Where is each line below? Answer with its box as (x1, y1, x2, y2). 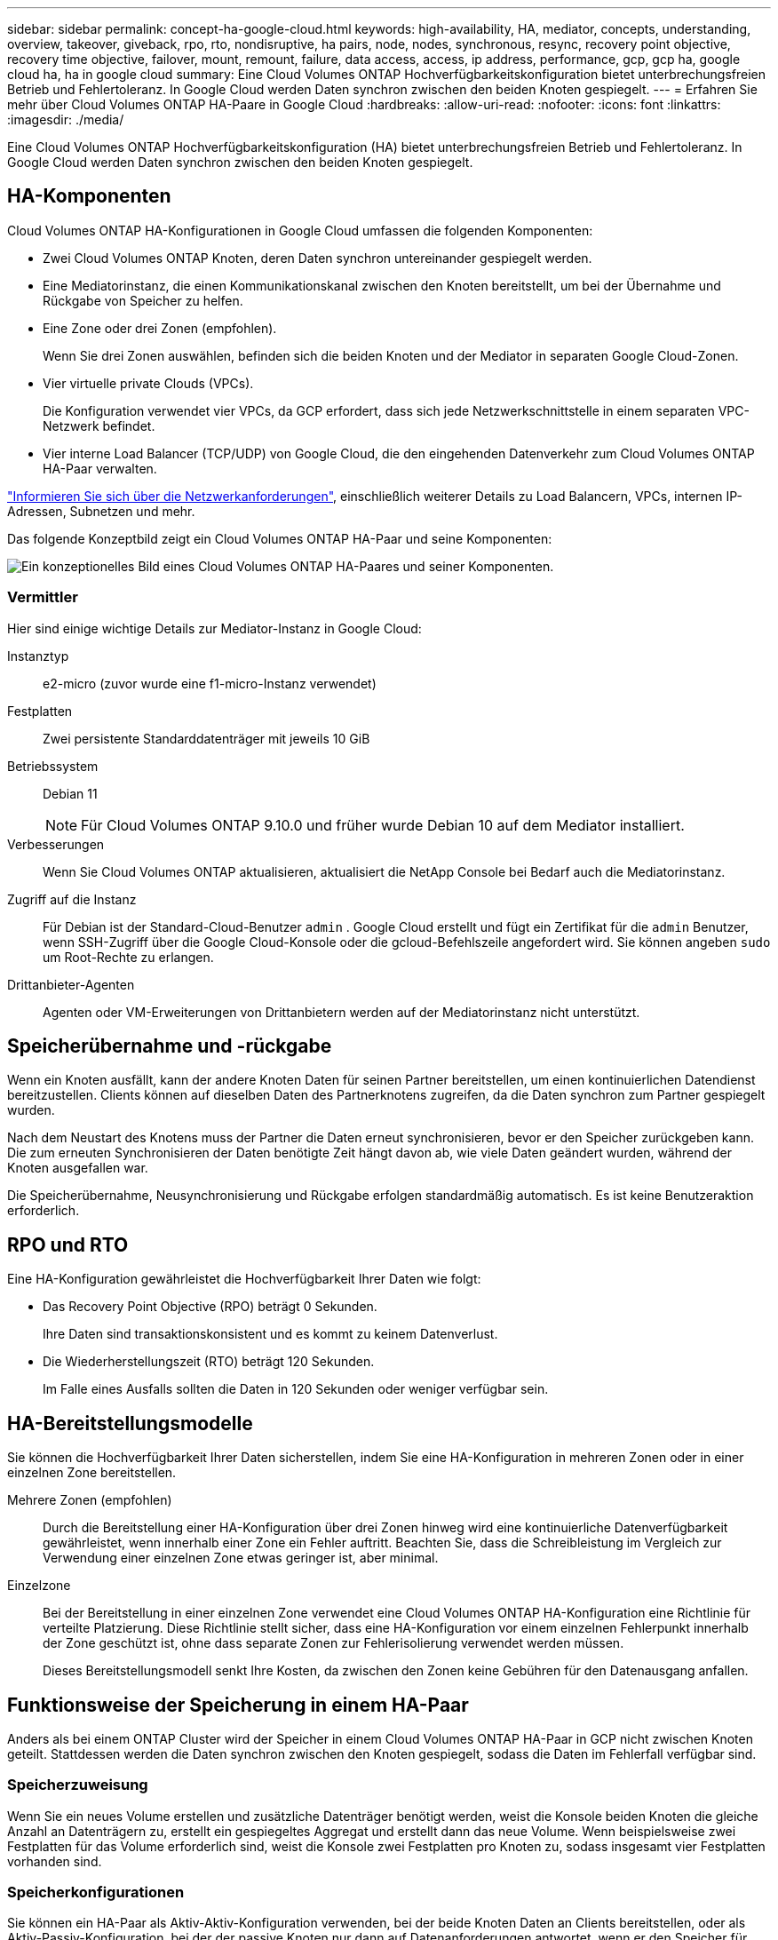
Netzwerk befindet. (43, 417, 155, 433)
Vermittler (7, 588, 78, 607)
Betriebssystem (7, 758, 99, 774)
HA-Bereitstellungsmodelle (7, 1411, 253, 1435)
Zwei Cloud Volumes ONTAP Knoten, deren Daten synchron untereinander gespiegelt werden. (43, 250, 592, 266)
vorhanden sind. (7, 1853, 102, 1869)
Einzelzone (7, 1578, 71, 1594)
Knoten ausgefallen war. (7, 1160, 148, 1176)
